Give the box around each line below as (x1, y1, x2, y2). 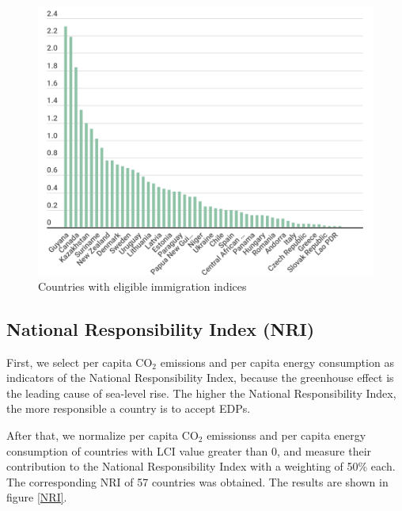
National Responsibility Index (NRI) (6, 316, 315, 341)
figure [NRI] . (6, 489, 67, 505)
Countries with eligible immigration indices (38, 277, 247, 294)
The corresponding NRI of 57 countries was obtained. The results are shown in (6, 473, 389, 490)
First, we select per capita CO (6, 353, 153, 370)
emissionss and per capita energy (207, 426, 366, 443)
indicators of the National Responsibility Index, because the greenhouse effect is (6, 369, 394, 386)
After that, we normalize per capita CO (6, 426, 199, 443)
